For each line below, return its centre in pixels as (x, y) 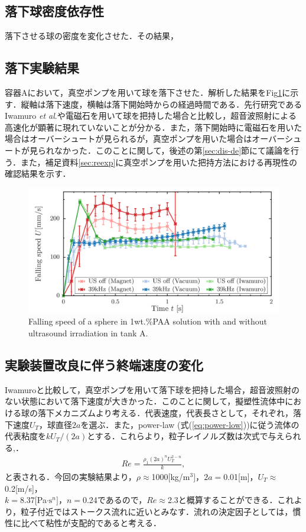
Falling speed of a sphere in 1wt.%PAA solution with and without (148, 321)
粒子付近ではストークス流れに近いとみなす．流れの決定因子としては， (157, 511)
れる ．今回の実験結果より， (83, 476)
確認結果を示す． (38, 173)
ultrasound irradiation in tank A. (88, 332)
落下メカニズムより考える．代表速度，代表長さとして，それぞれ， (165, 412)
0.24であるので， (115, 500)
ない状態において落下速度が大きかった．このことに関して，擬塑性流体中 (145, 401)
